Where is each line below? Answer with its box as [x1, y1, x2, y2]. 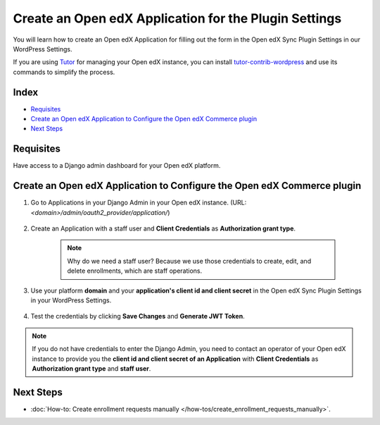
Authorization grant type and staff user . [32, 364, 151, 373]
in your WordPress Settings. [30, 296, 112, 304]
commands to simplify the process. [13, 68, 115, 76]
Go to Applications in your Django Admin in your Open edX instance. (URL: [30, 198, 247, 207]
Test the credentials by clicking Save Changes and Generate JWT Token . [30, 312, 246, 321]
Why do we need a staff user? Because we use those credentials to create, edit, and [67, 257, 312, 265]
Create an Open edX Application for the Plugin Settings [13, 11, 342, 26]
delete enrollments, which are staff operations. [67, 266, 203, 275]
